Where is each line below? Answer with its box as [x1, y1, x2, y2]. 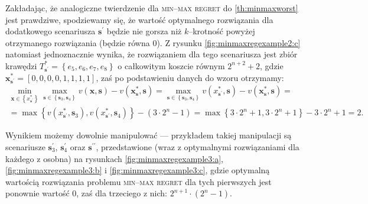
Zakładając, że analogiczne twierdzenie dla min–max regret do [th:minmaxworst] [5, 2, 298, 14]
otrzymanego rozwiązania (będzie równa [5, 36, 150, 48]
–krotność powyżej [188, 25, 255, 37]
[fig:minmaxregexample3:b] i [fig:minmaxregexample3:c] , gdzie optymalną [5, 164, 270, 176]
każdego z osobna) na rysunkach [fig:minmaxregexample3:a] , [5, 152, 223, 164]
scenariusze [5, 141, 45, 153]
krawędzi [5, 59, 37, 72]
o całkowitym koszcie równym [118, 59, 225, 72]
